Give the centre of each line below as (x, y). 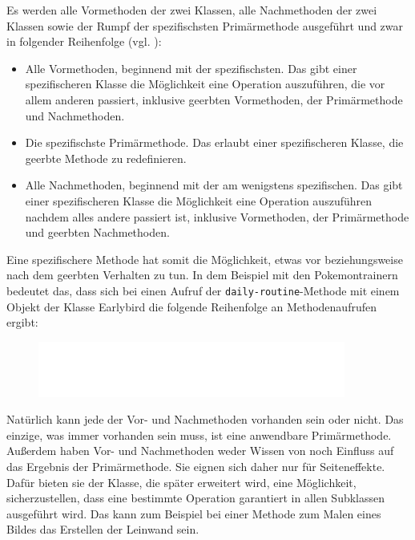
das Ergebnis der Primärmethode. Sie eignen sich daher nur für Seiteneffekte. (196, 467)
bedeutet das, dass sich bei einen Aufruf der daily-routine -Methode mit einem (203, 290)
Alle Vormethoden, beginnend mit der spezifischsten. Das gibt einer (191, 68)
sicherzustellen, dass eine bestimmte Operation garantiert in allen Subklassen (196, 498)
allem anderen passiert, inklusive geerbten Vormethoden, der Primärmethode (214, 99)
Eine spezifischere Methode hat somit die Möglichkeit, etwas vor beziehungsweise (205, 259)
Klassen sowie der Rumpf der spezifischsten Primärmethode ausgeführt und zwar (205, 25)
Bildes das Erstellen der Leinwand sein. (103, 529)
